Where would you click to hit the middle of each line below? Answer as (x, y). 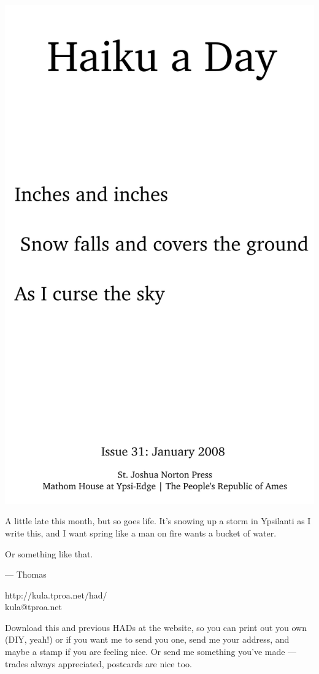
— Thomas (26, 574)
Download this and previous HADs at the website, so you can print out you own (156, 627)
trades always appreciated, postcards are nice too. (98, 663)
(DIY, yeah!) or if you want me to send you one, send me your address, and (147, 639)
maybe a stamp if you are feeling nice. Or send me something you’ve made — (151, 652)
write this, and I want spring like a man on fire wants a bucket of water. (141, 533)
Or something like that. (49, 553)
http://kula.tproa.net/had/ (56, 595)
